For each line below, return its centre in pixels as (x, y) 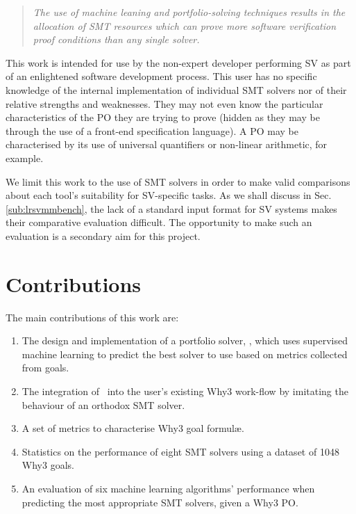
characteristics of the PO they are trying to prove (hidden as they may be (163, 117)
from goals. (45, 368)
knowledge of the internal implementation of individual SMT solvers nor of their (176, 89)
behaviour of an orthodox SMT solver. (103, 404)
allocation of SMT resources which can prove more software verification (185, 25)
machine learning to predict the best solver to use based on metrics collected (185, 354)
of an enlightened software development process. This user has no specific (161, 76)
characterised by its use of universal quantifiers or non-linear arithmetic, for (167, 144)
